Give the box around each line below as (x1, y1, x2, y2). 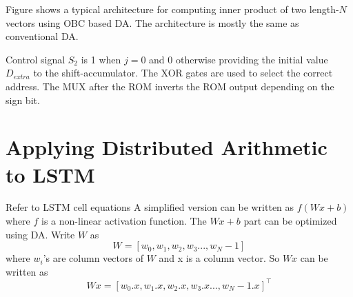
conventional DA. (6, 29, 79, 43)
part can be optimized (243, 214, 337, 228)
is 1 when (81, 52, 121, 66)
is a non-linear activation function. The (41, 214, 207, 228)
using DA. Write (6, 227, 75, 241)
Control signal (6, 52, 65, 66)
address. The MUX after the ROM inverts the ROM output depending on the (6, 79, 334, 93)
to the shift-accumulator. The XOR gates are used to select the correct (33, 65, 333, 80)
